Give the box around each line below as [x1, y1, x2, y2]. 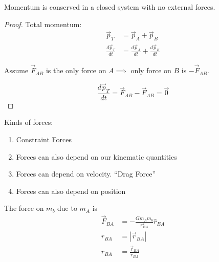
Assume [4, 65, 29, 76]
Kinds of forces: [4, 117, 53, 127]
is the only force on [46, 65, 106, 76]
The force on [4, 203, 44, 213]
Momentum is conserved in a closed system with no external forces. [4, 2, 215, 12]
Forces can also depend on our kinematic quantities [16, 151, 177, 162]
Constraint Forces [16, 134, 72, 144]
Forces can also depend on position [16, 185, 126, 196]
